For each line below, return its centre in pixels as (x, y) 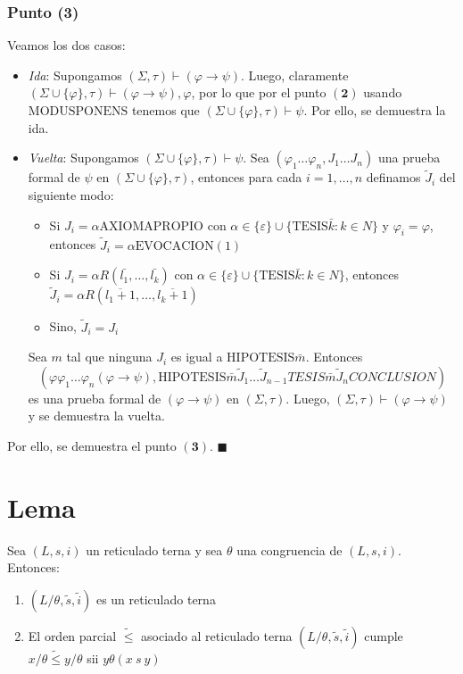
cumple (384, 635)
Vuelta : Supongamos (83, 158)
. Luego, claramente (294, 75)
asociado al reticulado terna (217, 635)
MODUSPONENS (78, 112)
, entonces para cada (246, 177)
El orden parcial (72, 635)
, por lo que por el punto (259, 92)
